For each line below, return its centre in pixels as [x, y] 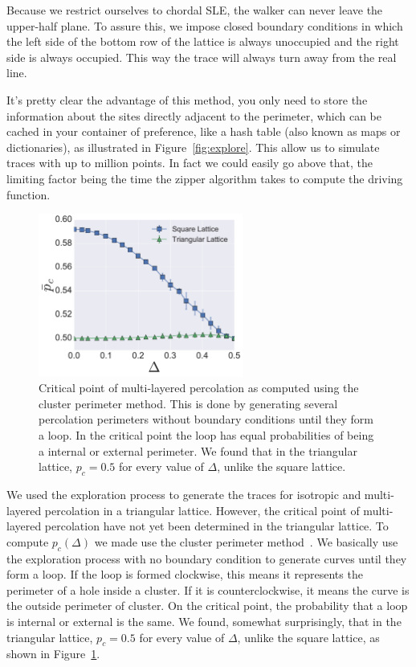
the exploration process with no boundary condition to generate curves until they [207, 558]
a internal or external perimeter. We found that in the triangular [198, 450]
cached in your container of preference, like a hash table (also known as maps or [204, 131]
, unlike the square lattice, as [308, 637]
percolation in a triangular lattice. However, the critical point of [202, 510]
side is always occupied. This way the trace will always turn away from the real [202, 57]
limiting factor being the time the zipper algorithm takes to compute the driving [205, 178]
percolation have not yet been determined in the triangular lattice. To [216, 526]
